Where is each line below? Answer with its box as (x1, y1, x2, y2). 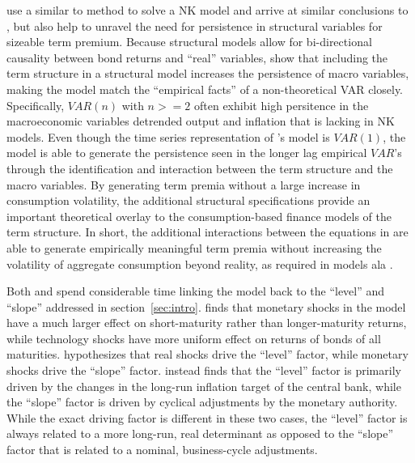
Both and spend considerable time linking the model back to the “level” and (6, 282, 385, 299)
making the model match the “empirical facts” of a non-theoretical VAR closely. (6, 80, 403, 97)
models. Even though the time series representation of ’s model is (6, 128, 330, 145)
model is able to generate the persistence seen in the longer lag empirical (6, 144, 367, 161)
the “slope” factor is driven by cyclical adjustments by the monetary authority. (6, 393, 398, 410)
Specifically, (6, 96, 65, 113)
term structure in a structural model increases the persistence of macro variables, (6, 65, 409, 82)
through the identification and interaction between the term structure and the (6, 159, 393, 176)
